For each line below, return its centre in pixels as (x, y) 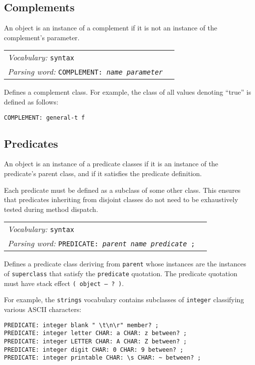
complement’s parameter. (42, 37)
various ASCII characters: (43, 309)
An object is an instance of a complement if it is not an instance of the (111, 28)
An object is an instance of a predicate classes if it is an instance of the (111, 164)
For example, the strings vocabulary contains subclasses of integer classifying (124, 300)
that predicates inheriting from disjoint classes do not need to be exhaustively (121, 199)
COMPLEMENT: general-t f (44, 117)
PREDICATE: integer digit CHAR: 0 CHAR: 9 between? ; (94, 350)
